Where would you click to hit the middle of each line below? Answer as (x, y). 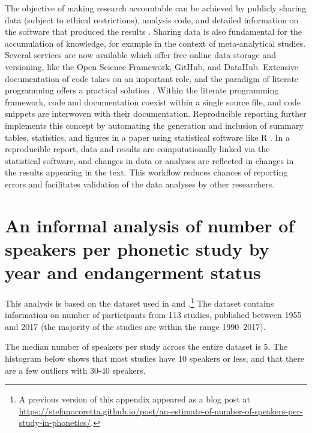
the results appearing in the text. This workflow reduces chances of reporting (146, 172)
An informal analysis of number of (150, 225)
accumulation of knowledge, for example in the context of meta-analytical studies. (155, 43)
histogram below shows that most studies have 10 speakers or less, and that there (155, 358)
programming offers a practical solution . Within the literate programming (142, 90)
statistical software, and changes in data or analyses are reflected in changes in (149, 160)
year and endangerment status (133, 272)
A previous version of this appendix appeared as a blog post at (134, 399)
